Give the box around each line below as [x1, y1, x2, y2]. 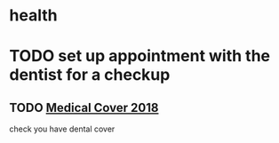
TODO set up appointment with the [9, 46, 271, 67]
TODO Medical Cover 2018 [9, 99, 159, 115]
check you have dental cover [9, 123, 116, 134]
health [9, 5, 58, 26]
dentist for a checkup [9, 65, 171, 85]
